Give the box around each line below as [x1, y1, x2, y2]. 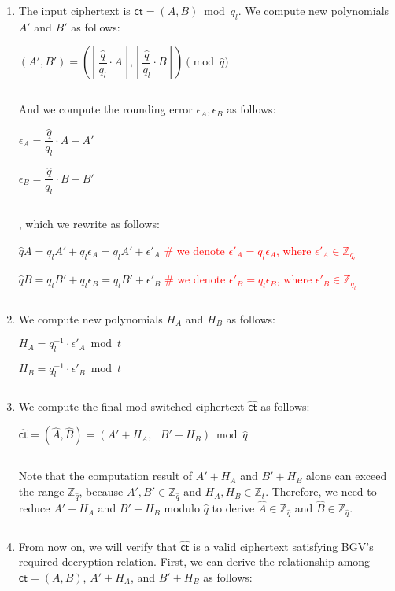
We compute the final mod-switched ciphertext [18, 397, 245, 414]
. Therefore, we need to [265, 483, 377, 500]
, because [79, 483, 124, 500]
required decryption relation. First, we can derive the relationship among [18, 553, 371, 570]
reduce [18, 500, 50, 516]
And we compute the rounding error [18, 101, 193, 117]
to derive [212, 500, 255, 516]
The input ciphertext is [18, 2, 131, 18]
